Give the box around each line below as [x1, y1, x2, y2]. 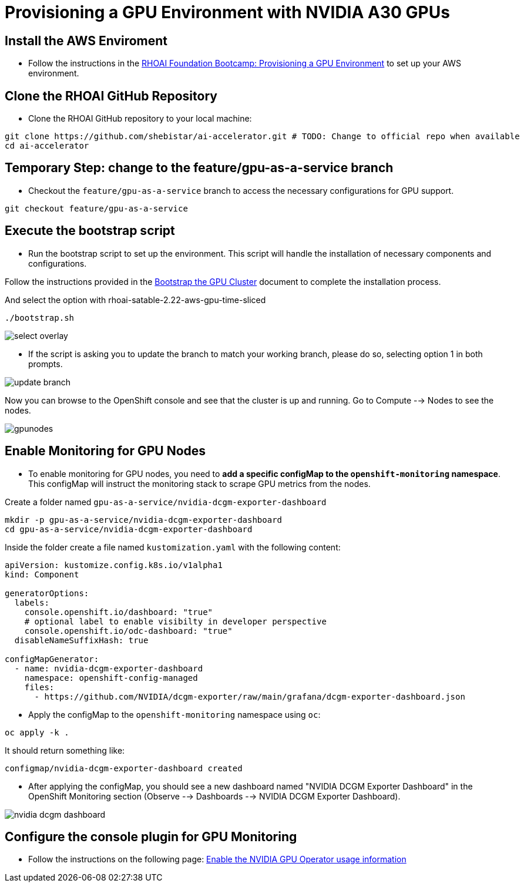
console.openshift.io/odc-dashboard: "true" [24, 626, 233, 636]
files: [24, 682, 55, 692]
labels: [14, 597, 49, 607]
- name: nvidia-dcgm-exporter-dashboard [14, 663, 203, 673]
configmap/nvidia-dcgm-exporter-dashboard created [5, 763, 243, 773]
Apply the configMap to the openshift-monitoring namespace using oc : [28, 709, 321, 720]
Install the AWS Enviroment [5, 33, 168, 48]
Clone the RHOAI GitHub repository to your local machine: [28, 113, 252, 124]
